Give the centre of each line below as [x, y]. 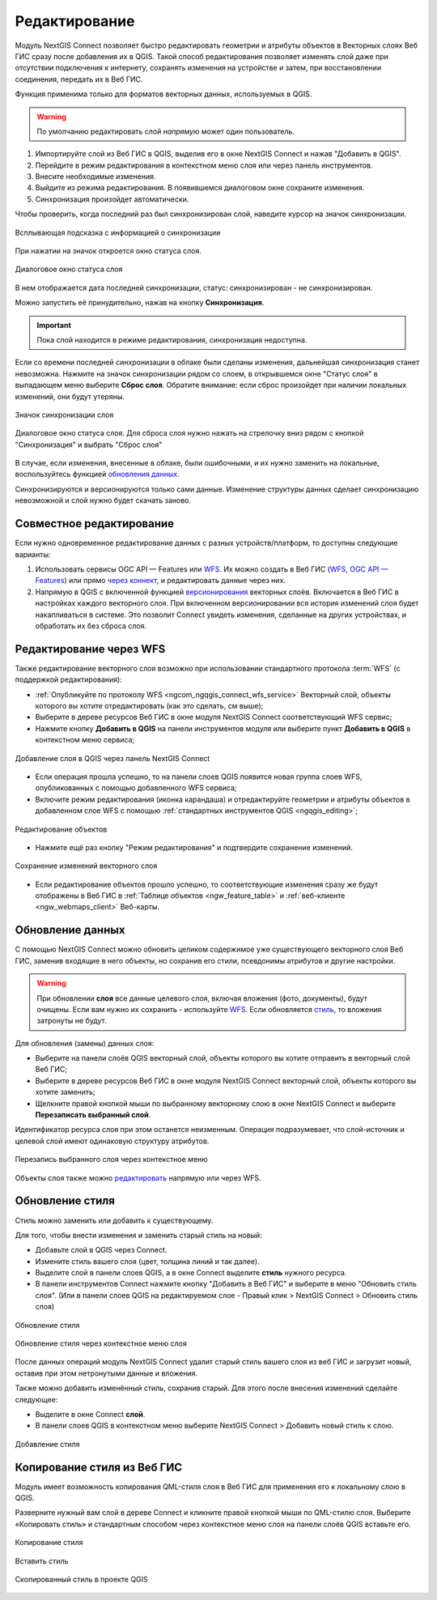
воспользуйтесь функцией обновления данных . [97, 474]
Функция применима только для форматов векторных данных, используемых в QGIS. [163, 94]
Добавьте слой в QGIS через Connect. [101, 1250]
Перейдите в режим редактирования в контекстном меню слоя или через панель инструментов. [204, 165]
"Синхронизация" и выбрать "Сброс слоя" [89, 445]
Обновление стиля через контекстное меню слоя [101, 1343]
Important [54, 325]
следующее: [36, 1399]
